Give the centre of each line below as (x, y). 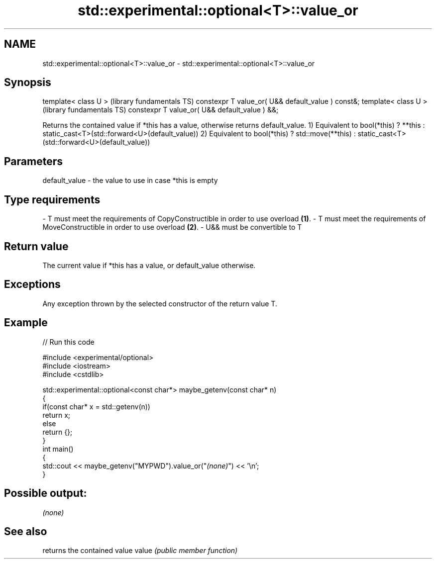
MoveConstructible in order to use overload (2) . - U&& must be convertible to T (172, 227)
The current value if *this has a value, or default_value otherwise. (149, 265)
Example (26, 323)
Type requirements (52, 199)
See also (26, 531)
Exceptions (32, 284)
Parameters (33, 161)
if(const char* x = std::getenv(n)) (96, 406)
